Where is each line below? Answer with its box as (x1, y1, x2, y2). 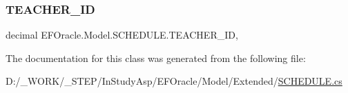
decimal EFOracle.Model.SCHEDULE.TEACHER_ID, (6, 28, 238, 42)
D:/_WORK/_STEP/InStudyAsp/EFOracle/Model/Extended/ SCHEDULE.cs (6, 74, 342, 88)
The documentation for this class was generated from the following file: (6, 50, 306, 65)
